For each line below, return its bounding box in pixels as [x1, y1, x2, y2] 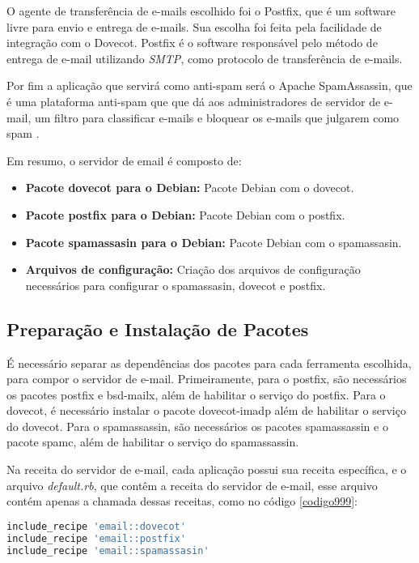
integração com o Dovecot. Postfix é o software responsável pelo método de [6, 34, 378, 51]
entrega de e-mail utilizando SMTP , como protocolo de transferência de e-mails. [6, 49, 403, 66]
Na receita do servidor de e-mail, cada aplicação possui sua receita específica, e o [6, 461, 407, 478]
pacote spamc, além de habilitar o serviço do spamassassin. [6, 433, 299, 450]
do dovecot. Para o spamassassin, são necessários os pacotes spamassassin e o [6, 417, 388, 434]
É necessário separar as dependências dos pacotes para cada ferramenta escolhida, [6, 354, 412, 371]
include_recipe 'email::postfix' [6, 532, 186, 544]
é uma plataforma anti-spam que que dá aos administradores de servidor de [6, 92, 381, 109]
